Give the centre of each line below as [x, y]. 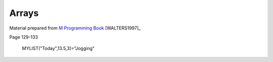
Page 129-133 [24, 37]
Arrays [24, 13]
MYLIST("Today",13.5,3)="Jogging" [58, 48]
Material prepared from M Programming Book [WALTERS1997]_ [75, 28]
